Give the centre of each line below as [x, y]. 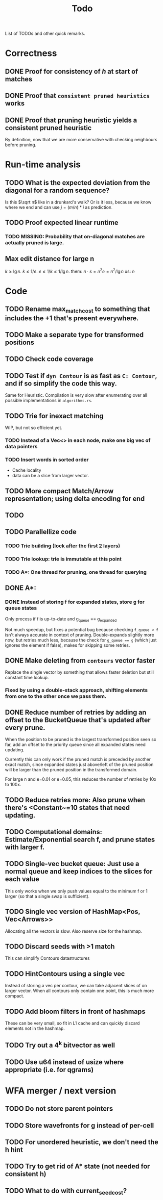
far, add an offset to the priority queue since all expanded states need [75, 745]
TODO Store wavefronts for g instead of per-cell [80, 1125]
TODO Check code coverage [49, 359]
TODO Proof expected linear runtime [62, 223]
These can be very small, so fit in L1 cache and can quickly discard [72, 1023]
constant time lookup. [27, 678]
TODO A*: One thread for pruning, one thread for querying [76, 572]
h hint [14, 1150]
